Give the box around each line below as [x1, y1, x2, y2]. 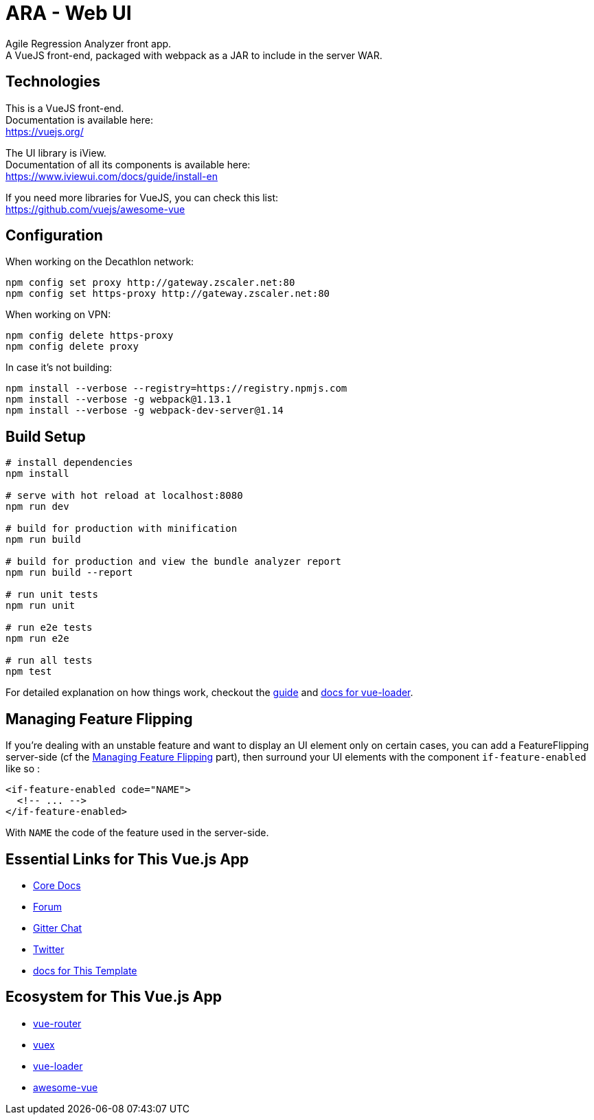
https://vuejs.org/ [5, 125, 84, 137]
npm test [5, 666, 52, 677]
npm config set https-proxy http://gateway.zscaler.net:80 [5, 288, 330, 300]
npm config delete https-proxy [5, 330, 174, 341]
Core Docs [33, 879, 81, 891]
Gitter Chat [33, 921, 82, 934]
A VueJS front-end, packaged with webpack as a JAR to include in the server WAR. [5, 49, 382, 61]
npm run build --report [5, 567, 133, 579]
